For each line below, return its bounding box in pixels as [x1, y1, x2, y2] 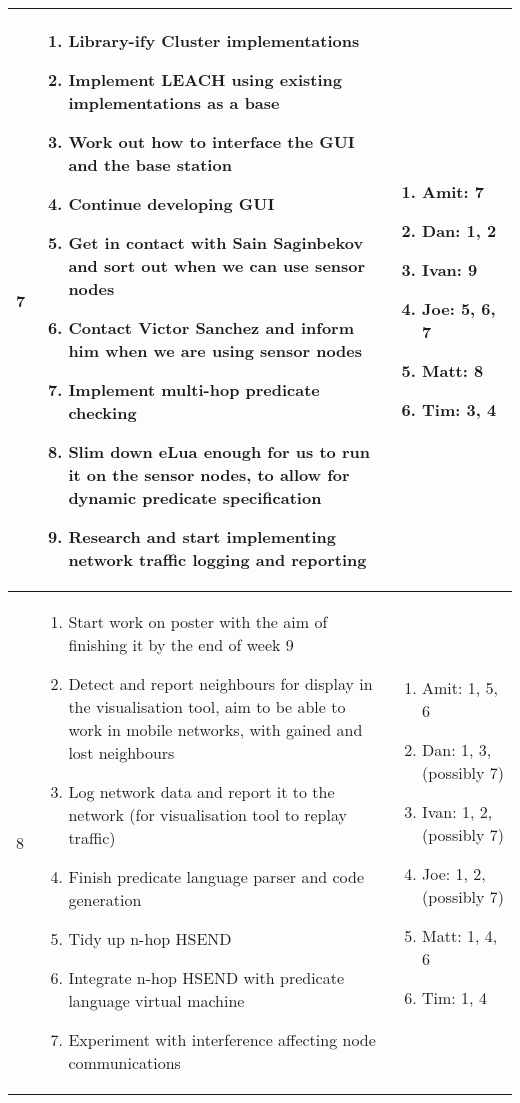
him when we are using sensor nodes [68, 339, 363, 362]
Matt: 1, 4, [422, 923, 498, 947]
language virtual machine [68, 989, 245, 1012]
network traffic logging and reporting [68, 548, 367, 571]
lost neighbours [68, 741, 175, 764]
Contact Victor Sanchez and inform [68, 316, 354, 339]
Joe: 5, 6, [422, 296, 496, 320]
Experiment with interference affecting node [68, 1028, 376, 1051]
